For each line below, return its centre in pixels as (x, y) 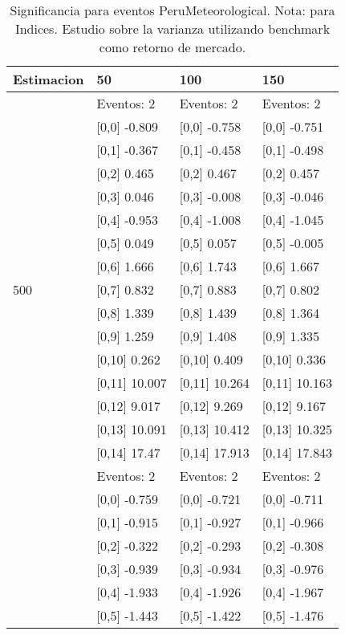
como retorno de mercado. (172, 47)
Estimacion (49, 79)
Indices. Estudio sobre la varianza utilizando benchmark (172, 28)
